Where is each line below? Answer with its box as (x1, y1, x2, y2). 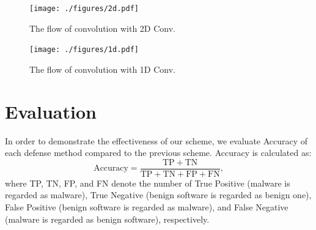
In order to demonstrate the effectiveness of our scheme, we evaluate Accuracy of (5, 134, 308, 147)
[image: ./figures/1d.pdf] (29, 45, 139, 54)
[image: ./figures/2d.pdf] (29, 4, 139, 13)
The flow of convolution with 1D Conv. (29, 62, 175, 75)
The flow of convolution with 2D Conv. (29, 21, 175, 34)
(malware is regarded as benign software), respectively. (5, 212, 210, 225)
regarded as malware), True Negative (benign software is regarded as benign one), (5, 188, 312, 201)
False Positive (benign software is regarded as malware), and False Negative (5, 201, 288, 213)
